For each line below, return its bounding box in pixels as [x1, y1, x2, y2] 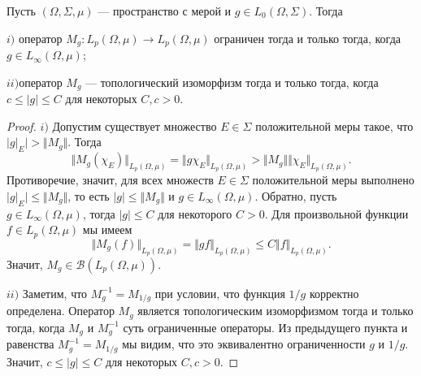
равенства [7, 335, 54, 352]
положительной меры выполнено [252, 171, 414, 188]
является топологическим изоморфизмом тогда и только [137, 302, 414, 319]
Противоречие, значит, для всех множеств [7, 171, 214, 188]
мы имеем [82, 221, 132, 238]
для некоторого [158, 205, 232, 222]
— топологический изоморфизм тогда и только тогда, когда [85, 73, 379, 90]
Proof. [7, 117, 37, 134]
